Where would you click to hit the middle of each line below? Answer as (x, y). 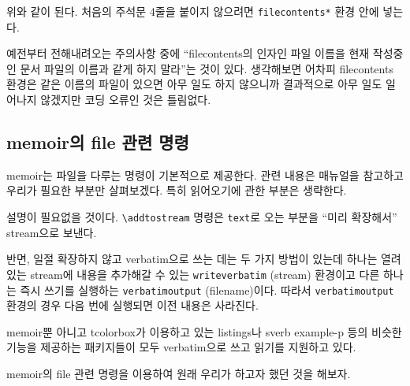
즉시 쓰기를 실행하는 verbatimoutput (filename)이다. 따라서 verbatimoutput (207, 289)
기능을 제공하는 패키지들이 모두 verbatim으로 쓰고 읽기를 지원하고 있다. (181, 347)
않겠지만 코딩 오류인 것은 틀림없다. (126, 100)
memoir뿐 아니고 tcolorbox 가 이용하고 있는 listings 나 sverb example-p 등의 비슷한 (204, 331)
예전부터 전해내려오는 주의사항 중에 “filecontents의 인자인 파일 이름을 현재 (188, 53)
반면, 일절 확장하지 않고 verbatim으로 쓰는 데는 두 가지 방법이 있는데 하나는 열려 (204, 259)
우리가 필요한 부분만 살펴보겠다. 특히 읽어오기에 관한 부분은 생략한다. (177, 190)
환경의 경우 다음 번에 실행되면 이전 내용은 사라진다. (132, 305)
